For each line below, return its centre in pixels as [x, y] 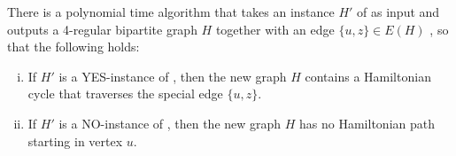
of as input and [398, 12]
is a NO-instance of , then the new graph [170, 123]
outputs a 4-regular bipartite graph [102, 29]
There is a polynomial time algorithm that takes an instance [171, 12]
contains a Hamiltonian [368, 76]
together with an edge [275, 29]
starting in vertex [75, 140]
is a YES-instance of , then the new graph [173, 76]
